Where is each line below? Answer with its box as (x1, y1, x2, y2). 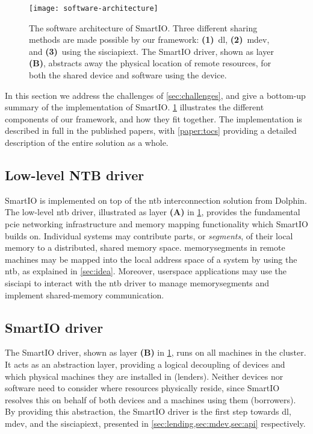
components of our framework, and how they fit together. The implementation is (5, 112, 302, 125)
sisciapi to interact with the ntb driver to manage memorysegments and (5, 276, 270, 289)
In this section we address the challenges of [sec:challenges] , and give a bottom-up (5, 89, 306, 101)
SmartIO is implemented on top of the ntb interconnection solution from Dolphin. (5, 193, 307, 206)
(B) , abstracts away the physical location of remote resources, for (29, 57, 271, 69)
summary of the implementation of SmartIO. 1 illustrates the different (5, 101, 264, 113)
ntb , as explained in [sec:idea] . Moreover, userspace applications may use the (5, 265, 287, 277)
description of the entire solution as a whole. (5, 136, 169, 148)
